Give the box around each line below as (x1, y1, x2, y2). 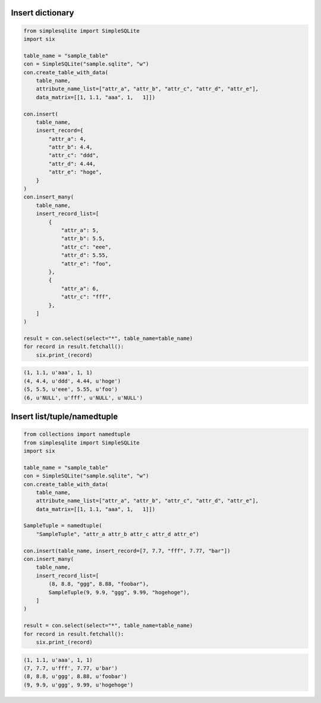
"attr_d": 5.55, (61, 252, 109, 258)
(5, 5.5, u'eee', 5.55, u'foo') (23, 386, 118, 393)
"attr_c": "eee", (61, 244, 112, 250)
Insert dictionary (11, 8, 74, 18)
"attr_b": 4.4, (48, 144, 93, 151)
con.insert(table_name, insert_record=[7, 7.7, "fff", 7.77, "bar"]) (23, 547, 231, 554)
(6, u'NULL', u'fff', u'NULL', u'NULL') (23, 394, 143, 401)
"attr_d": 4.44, (48, 160, 96, 167)
